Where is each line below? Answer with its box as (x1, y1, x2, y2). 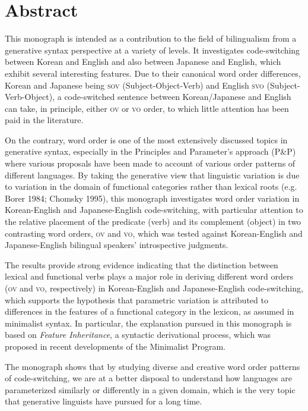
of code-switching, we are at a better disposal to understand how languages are (5, 372, 292, 384)
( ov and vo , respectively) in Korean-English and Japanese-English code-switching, (5, 282, 303, 294)
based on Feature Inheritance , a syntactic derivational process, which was (5, 328, 271, 341)
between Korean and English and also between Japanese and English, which (5, 55, 281, 68)
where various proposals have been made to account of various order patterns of (5, 157, 296, 170)
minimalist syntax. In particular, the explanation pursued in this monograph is (5, 316, 292, 329)
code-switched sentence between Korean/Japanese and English (64, 90, 291, 103)
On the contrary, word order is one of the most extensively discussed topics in (5, 133, 288, 146)
